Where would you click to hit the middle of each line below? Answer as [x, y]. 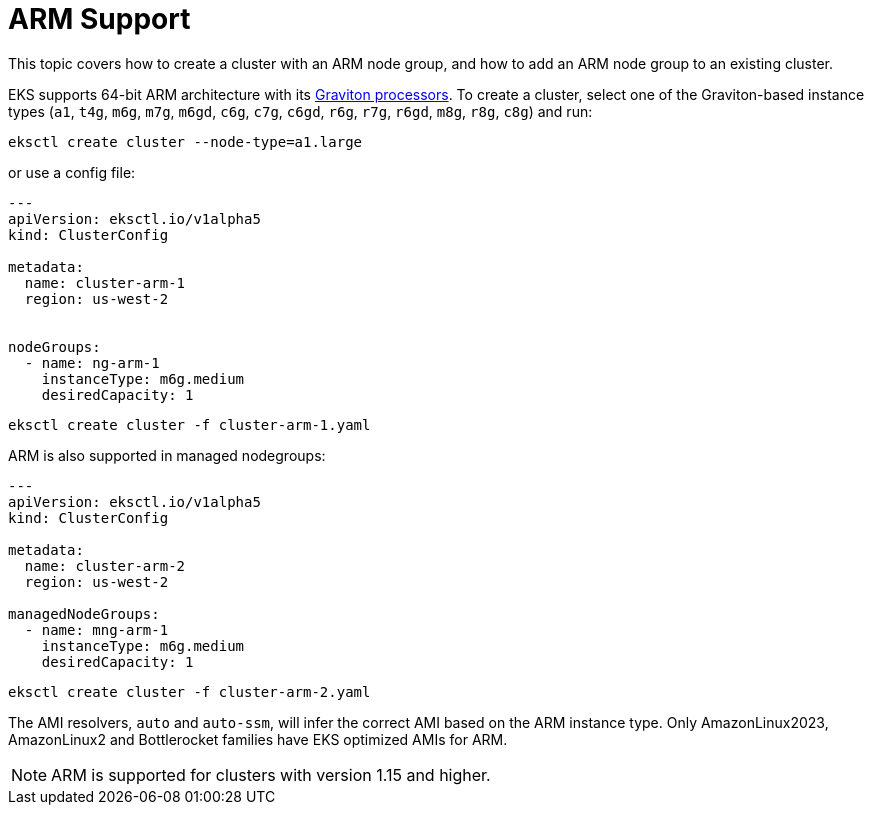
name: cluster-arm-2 [105, 565]
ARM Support [99, 19]
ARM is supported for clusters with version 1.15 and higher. [271, 774]
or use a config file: [72, 172]
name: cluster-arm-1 [105, 282]
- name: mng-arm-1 [96, 629]
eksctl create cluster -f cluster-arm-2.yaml [189, 691]
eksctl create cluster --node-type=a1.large [185, 141]
